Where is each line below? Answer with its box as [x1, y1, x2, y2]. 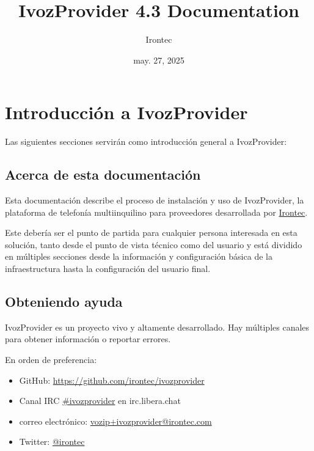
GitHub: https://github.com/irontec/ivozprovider [19, 373, 205, 386]
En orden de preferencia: [5, 353, 97, 365]
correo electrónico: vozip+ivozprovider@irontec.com [19, 414, 212, 427]
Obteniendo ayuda [5, 292, 123, 310]
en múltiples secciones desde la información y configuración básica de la [5, 250, 272, 263]
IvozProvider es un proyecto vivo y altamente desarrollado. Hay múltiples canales [5, 320, 310, 333]
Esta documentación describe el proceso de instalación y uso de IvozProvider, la [5, 194, 304, 207]
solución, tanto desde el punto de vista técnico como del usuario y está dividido [5, 238, 302, 251]
